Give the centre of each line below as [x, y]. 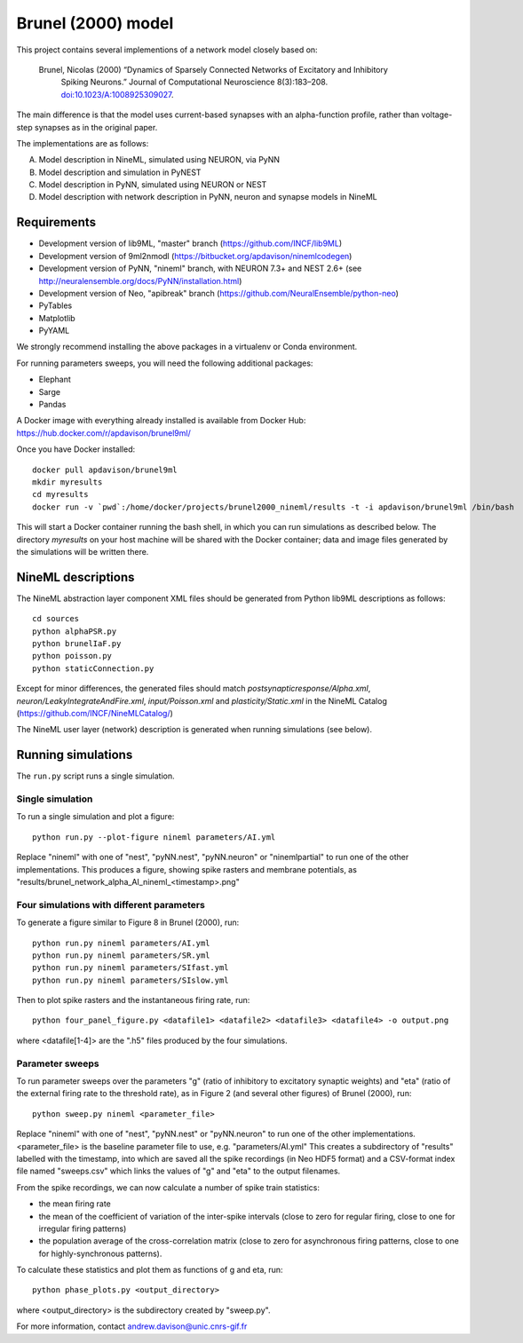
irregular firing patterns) [83, 1228]
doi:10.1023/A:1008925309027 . [117, 94]
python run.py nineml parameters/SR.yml [121, 955]
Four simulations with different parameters [111, 905]
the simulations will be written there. [83, 551]
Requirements [56, 222]
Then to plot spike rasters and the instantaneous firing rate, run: [133, 1000]
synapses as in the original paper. [96, 127]
